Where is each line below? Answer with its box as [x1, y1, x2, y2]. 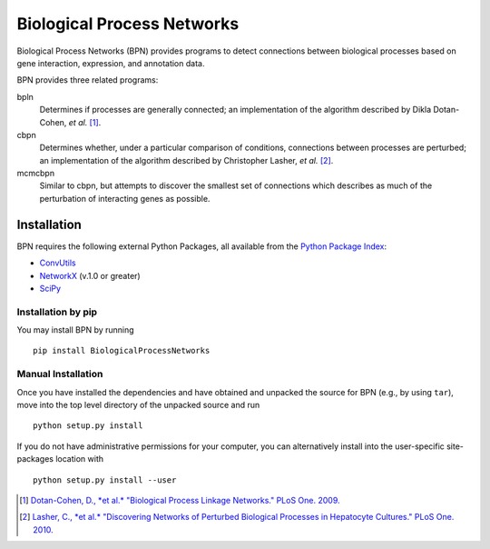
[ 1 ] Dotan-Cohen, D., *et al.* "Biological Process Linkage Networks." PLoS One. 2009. [19, 494, 340, 505]
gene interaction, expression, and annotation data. [16, 57, 205, 68]
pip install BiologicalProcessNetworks [33, 345, 211, 356]
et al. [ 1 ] [68, 116, 99, 127]
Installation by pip [16, 305, 98, 318]
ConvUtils [39, 257, 76, 268]
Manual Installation [16, 368, 103, 381]
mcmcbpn [16, 168, 54, 179]
